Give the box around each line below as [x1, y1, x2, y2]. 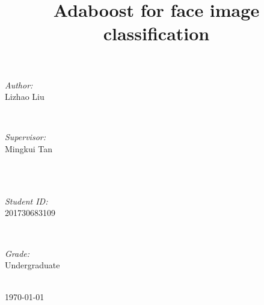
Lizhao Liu [5, 90, 45, 103]
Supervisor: [5, 131, 46, 143]
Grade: [5, 247, 30, 259]
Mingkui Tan [5, 142, 52, 155]
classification [103, 21, 210, 46]
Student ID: [5, 194, 48, 207]
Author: [5, 78, 33, 91]
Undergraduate [5, 259, 60, 271]
